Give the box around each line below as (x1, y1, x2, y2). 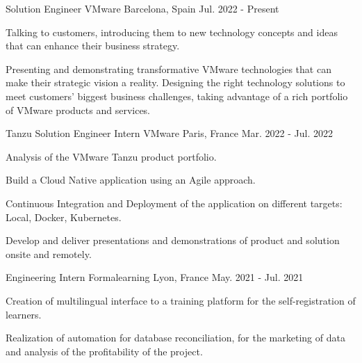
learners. (6, 307, 42, 321)
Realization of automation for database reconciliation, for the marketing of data (6, 330, 345, 345)
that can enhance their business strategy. (6, 38, 180, 53)
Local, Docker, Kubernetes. (6, 209, 122, 224)
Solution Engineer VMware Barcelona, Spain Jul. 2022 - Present (6, 1, 279, 15)
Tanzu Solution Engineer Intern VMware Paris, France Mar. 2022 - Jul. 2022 (6, 126, 333, 140)
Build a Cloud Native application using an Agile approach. (6, 172, 256, 187)
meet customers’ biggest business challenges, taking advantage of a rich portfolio (6, 88, 348, 103)
